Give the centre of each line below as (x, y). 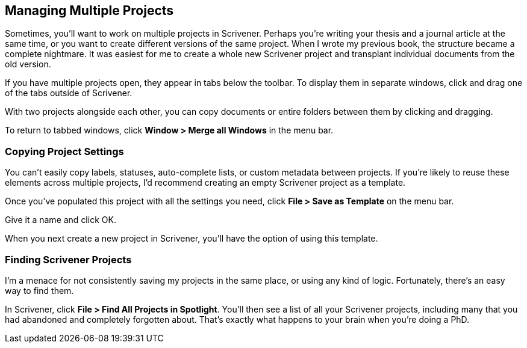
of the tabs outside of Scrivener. (69, 93)
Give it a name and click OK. (61, 220)
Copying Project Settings (64, 151)
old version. (28, 64)
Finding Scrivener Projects (68, 259)
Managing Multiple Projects (89, 11)
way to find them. (39, 290)
